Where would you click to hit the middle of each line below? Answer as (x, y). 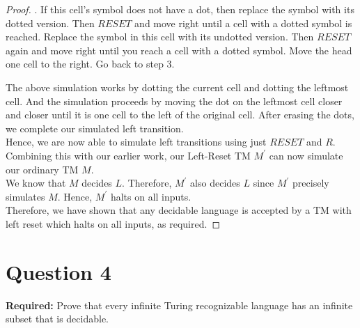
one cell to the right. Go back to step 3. (90, 64)
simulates (25, 196)
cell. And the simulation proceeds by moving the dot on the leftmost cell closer (174, 101)
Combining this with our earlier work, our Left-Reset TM (128, 155)
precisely (311, 183)
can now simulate (306, 155)
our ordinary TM (42, 169)
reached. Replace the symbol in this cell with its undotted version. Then (160, 37)
